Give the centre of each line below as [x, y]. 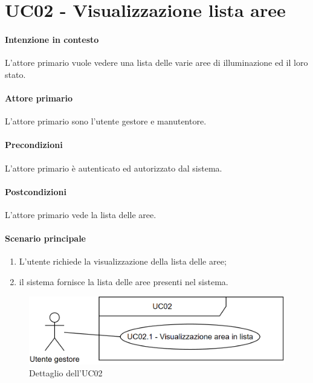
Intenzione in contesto [52, 39]
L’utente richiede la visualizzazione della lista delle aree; [123, 261]
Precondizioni [34, 145]
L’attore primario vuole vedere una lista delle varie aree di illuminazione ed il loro [156, 63]
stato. [15, 74]
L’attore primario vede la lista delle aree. [81, 214]
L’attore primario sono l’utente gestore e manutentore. [106, 121]
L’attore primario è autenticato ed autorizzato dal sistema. [114, 168]
